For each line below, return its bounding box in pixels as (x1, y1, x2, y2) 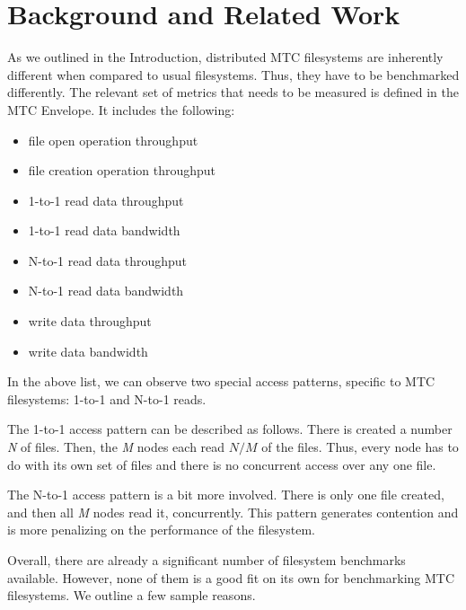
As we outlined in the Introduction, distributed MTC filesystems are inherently (7, 48, 444, 66)
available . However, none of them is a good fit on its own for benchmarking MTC (7, 568, 455, 587)
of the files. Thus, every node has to (261, 438, 459, 456)
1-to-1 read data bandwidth (28, 221, 180, 240)
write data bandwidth (28, 341, 148, 360)
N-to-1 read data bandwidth (28, 281, 184, 300)
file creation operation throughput (28, 161, 216, 180)
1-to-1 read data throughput (28, 190, 184, 209)
